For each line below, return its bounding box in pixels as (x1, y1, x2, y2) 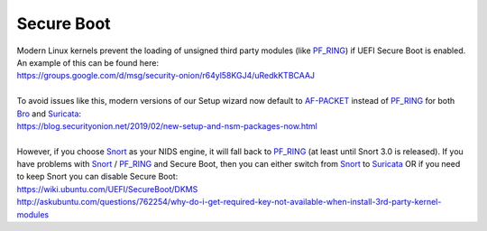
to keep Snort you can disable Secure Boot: (16, 171, 179, 182)
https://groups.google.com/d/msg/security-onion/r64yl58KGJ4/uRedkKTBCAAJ (16, 70, 316, 81)
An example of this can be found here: (16, 57, 160, 68)
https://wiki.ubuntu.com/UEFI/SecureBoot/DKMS (16, 183, 198, 194)
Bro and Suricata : (16, 108, 81, 119)
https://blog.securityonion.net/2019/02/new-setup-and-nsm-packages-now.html (16, 120, 317, 131)
